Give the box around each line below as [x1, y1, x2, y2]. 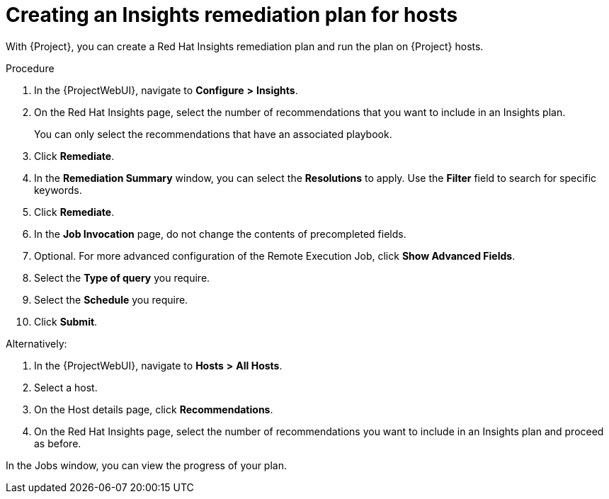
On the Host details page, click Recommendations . [34, 403, 273, 415]
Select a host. [34, 381, 98, 394]
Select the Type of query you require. [34, 271, 210, 284]
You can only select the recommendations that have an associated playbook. [34, 127, 392, 140]
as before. [34, 437, 81, 449]
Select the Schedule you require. [34, 293, 188, 306]
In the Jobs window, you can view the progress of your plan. [6, 459, 287, 471]
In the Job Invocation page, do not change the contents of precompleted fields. [34, 227, 406, 240]
